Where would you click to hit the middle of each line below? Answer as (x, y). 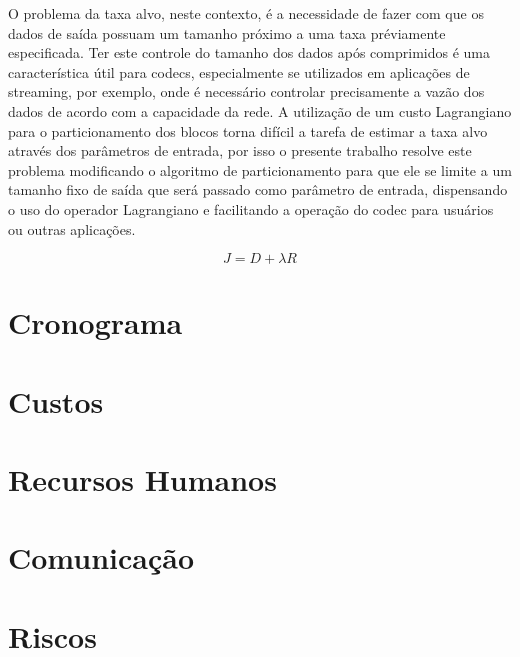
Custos (56, 400)
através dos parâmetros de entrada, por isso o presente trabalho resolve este (240, 150)
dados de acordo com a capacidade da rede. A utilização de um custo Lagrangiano (260, 110)
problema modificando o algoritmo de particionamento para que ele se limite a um (260, 169)
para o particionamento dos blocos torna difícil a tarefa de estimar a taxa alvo (248, 130)
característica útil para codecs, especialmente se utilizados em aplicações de (239, 71)
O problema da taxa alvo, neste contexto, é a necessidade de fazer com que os (246, 13)
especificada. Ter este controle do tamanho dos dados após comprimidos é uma (249, 52)
